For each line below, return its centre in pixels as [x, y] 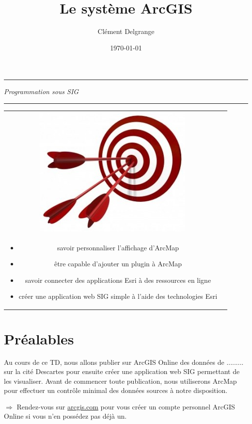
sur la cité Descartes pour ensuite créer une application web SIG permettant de [122, 371]
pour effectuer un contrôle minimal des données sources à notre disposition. [116, 390]
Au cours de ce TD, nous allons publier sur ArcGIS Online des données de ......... [124, 362]
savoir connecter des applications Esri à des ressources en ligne [118, 280]
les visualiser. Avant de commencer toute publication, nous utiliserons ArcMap [120, 381]
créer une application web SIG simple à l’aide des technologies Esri [118, 296]
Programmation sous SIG [41, 91]
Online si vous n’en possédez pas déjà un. [65, 416]
